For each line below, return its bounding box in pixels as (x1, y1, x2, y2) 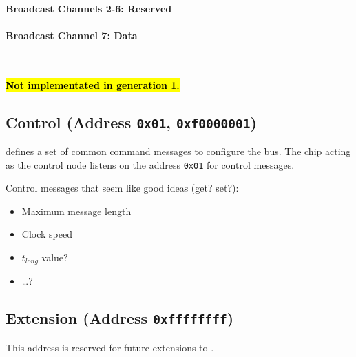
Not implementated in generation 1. (6, 77, 180, 92)
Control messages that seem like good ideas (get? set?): (6, 181, 239, 195)
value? (41, 249, 68, 264)
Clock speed (21, 227, 72, 241)
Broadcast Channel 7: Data (6, 28, 138, 42)
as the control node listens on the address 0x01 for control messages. (6, 157, 295, 172)
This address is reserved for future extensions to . (6, 340, 214, 354)
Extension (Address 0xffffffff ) (6, 307, 234, 329)
